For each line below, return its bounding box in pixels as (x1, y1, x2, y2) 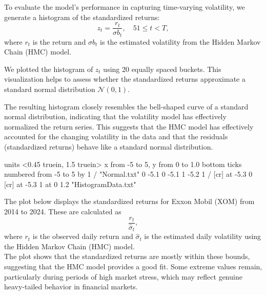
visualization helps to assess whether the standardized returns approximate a (4, 73, 245, 84)
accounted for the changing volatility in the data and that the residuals (4, 131, 228, 142)
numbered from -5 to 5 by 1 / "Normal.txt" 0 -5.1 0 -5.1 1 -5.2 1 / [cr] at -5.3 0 (4, 169, 253, 179)
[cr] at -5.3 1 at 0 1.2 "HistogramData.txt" (4, 178, 136, 189)
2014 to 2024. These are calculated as (4, 206, 121, 217)
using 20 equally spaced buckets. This (103, 63, 221, 74)
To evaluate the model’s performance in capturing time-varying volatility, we (4, 2, 245, 12)
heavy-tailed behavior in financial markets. (4, 281, 138, 292)
